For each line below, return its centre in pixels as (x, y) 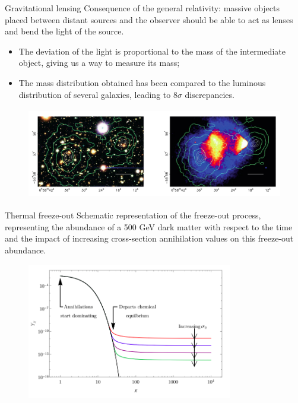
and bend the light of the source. (64, 31)
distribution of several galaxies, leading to (95, 94)
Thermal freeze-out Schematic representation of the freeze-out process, (133, 215)
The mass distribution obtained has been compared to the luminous (142, 82)
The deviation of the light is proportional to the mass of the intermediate (152, 51)
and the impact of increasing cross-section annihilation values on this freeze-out (149, 238)
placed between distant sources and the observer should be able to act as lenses (149, 19)
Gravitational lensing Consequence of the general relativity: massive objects (142, 8)
